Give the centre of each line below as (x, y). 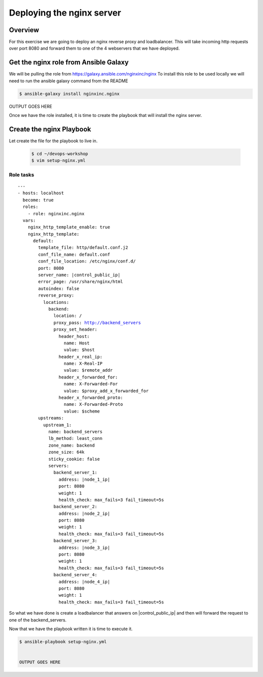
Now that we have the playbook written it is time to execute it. (71, 629)
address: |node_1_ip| (85, 479)
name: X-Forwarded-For (91, 384)
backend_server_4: (75, 575)
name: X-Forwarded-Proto (93, 404)
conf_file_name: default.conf (74, 254)
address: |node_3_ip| (85, 547)
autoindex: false (59, 288)
